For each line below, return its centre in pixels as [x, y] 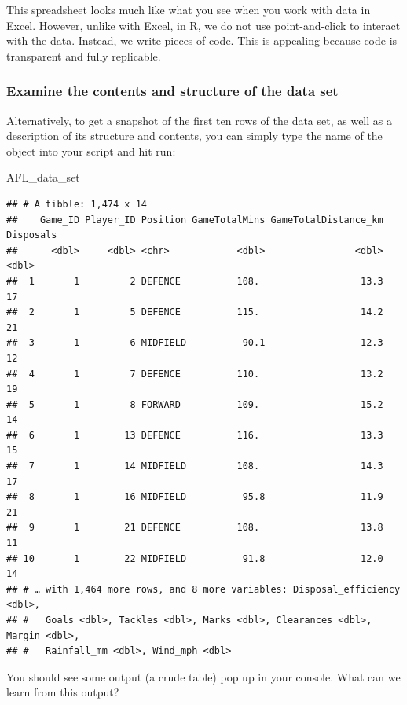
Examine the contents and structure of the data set [172, 91]
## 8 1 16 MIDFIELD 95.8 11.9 [195, 497]
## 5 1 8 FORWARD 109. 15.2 [195, 404]
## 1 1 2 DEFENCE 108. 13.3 [195, 281]
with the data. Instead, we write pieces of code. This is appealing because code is [202, 40]
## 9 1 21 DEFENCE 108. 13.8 [195, 528]
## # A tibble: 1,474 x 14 [77, 204]
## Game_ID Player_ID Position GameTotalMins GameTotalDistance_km [195, 220]
